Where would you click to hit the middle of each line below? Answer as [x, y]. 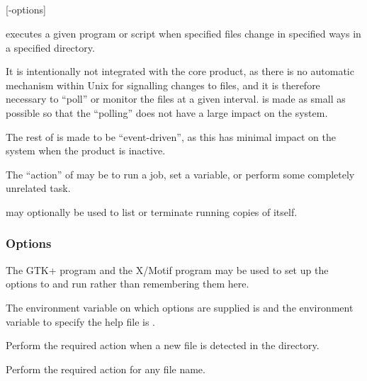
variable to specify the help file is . [80, 321]
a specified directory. [50, 47]
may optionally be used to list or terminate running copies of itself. [152, 211]
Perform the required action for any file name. [106, 369]
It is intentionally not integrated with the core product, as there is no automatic [180, 71]
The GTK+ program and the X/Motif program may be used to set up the [167, 269]
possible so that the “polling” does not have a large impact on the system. [167, 112]
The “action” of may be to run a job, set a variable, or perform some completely [180, 174]
